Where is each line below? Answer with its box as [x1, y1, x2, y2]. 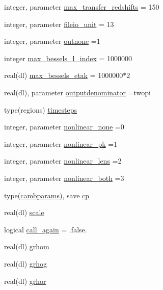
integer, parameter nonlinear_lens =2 [4, 155, 122, 166]
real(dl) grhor [4, 275, 46, 286]
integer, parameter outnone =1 [4, 36, 100, 46]
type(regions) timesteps [4, 104, 77, 115]
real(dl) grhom [4, 241, 49, 252]
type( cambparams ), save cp [4, 190, 90, 200]
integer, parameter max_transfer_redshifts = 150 [4, 2, 159, 12]
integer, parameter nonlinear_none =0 [4, 121, 124, 132]
